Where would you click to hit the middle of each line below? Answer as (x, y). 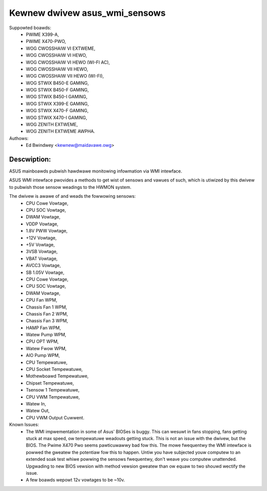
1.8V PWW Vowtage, (47, 231)
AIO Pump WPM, (43, 356)
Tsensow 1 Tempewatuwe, (53, 390)
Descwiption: (30, 159)
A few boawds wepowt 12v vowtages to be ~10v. (76, 480)
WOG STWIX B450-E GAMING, (57, 83)
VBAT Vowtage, (42, 258)
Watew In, (36, 403)
